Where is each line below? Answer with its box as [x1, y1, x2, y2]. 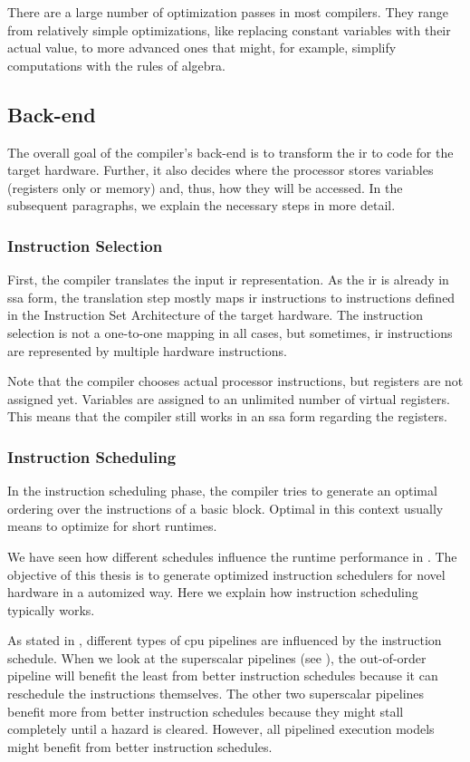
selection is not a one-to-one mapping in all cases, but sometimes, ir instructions [7, 323, 453, 342]
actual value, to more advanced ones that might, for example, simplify [7, 38, 397, 57]
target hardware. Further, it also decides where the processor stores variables [7, 160, 434, 179]
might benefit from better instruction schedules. [7, 737, 273, 756]
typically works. [7, 600, 95, 619]
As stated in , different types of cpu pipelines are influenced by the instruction [7, 631, 442, 650]
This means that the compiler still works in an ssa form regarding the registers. [7, 407, 447, 426]
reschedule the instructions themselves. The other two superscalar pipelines [7, 684, 425, 703]
